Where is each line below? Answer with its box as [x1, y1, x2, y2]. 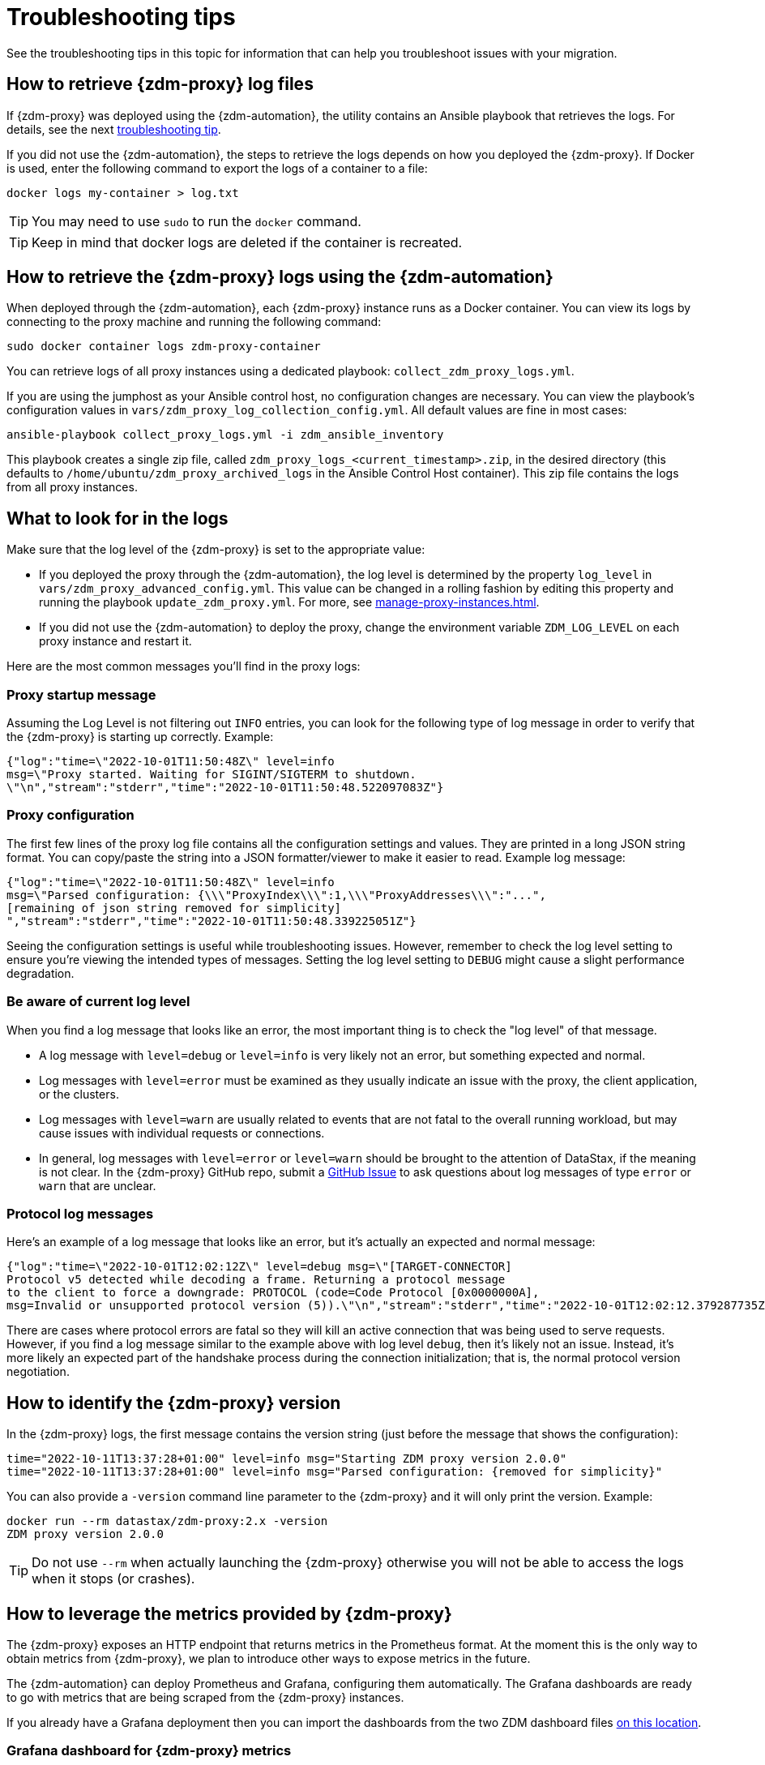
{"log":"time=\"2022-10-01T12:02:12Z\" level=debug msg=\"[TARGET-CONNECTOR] [6, 1260, 512, 1274]
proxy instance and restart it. [39, 634, 192, 649]
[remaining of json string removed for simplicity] [6, 901, 342, 915]
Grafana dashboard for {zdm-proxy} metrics [6, 1742, 292, 1759]
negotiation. [6, 1364, 70, 1379]
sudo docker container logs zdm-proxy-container [6, 340, 321, 353]
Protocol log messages [6, 1205, 154, 1222]
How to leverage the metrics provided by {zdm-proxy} [6, 1603, 452, 1624]
